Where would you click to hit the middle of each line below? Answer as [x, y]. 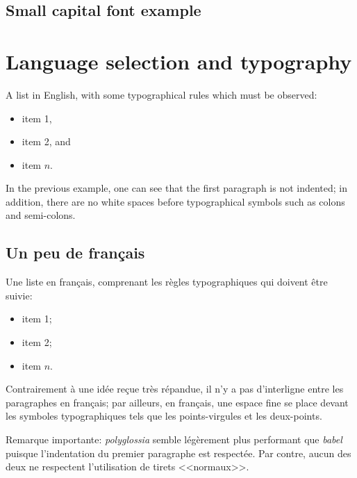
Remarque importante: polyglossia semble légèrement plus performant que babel [174, 439]
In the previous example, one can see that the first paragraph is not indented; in [177, 188]
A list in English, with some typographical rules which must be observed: [161, 94]
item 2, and [46, 141]
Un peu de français [75, 253]
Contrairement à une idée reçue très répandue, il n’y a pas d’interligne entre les [175, 389]
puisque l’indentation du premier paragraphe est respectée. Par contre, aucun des [178, 453]
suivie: [19, 295]
